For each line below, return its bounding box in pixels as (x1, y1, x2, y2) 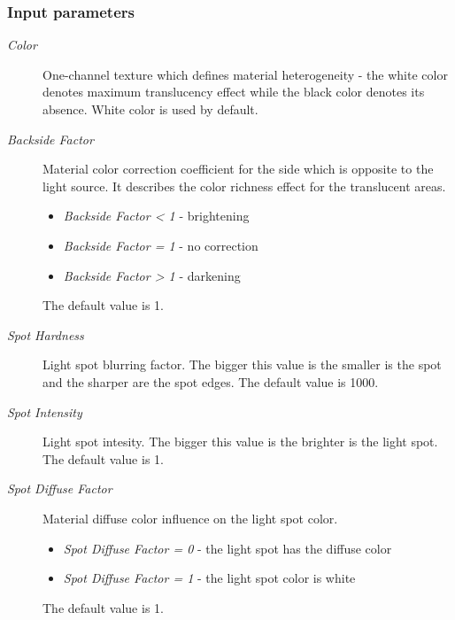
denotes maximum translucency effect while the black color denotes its (42, 82, 425, 101)
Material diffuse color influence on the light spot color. (42, 508, 338, 527)
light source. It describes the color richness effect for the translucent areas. (42, 176, 446, 195)
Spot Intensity (7, 402, 82, 421)
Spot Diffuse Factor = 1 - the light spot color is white (63, 569, 356, 587)
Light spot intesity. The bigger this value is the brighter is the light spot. (42, 432, 438, 451)
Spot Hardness (7, 325, 84, 344)
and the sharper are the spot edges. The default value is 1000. (42, 372, 379, 391)
